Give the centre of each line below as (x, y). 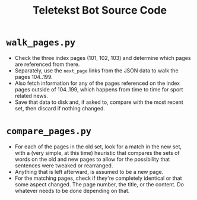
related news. (31, 96)
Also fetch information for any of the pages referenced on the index (97, 83)
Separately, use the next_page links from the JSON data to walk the (97, 70)
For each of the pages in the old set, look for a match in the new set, (98, 147)
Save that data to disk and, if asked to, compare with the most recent (99, 102)
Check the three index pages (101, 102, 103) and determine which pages (103, 58)
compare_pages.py (49, 131)
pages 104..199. (34, 77)
